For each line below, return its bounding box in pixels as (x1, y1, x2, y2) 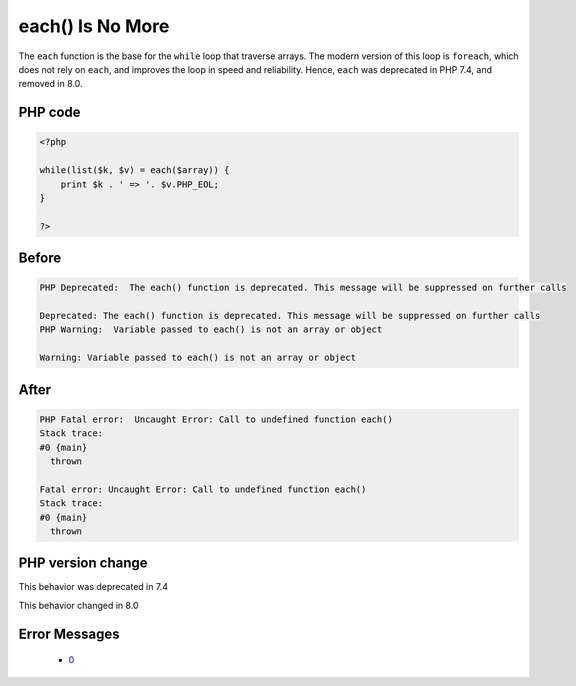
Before (18, 250, 62, 267)
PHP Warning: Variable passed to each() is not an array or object (39, 324, 383, 335)
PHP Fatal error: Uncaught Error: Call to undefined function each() (39, 413, 394, 425)
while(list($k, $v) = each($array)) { (39, 165, 230, 176)
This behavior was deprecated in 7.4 (18, 581, 169, 593)
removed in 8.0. (18, 78, 83, 90)
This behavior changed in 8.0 (18, 599, 139, 611)
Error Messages (18, 625, 120, 642)
